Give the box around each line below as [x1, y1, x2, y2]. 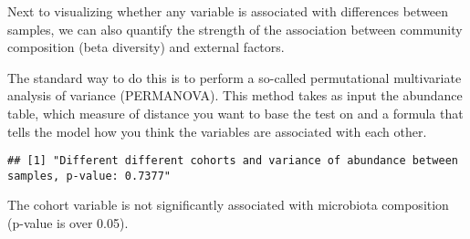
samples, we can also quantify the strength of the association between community [7, 19, 463, 38]
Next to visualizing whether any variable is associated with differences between [7, 2, 449, 20]
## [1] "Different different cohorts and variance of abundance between [7, 154, 458, 168]
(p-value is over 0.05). [7, 213, 129, 233]
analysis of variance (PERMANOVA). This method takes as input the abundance [7, 86, 463, 105]
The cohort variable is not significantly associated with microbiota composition [7, 195, 449, 214]
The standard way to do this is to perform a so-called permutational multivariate [7, 68, 462, 87]
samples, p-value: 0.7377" [7, 169, 171, 182]
